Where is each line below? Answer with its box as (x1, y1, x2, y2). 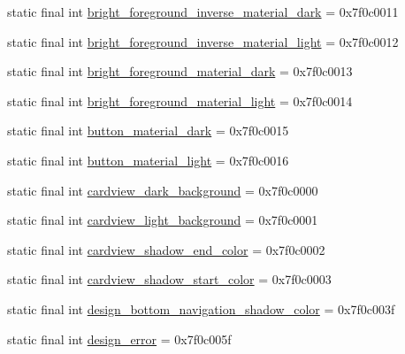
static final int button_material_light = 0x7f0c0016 (7, 150, 289, 169)
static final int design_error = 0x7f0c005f (7, 329, 232, 348)
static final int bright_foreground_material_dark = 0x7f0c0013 (7, 62, 353, 81)
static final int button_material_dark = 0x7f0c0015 (7, 121, 289, 140)
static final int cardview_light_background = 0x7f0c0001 (7, 211, 318, 229)
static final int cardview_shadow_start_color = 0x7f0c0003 (7, 270, 332, 289)
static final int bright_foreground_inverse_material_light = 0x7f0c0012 (7, 32, 399, 50)
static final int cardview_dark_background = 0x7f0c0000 (7, 181, 318, 199)
